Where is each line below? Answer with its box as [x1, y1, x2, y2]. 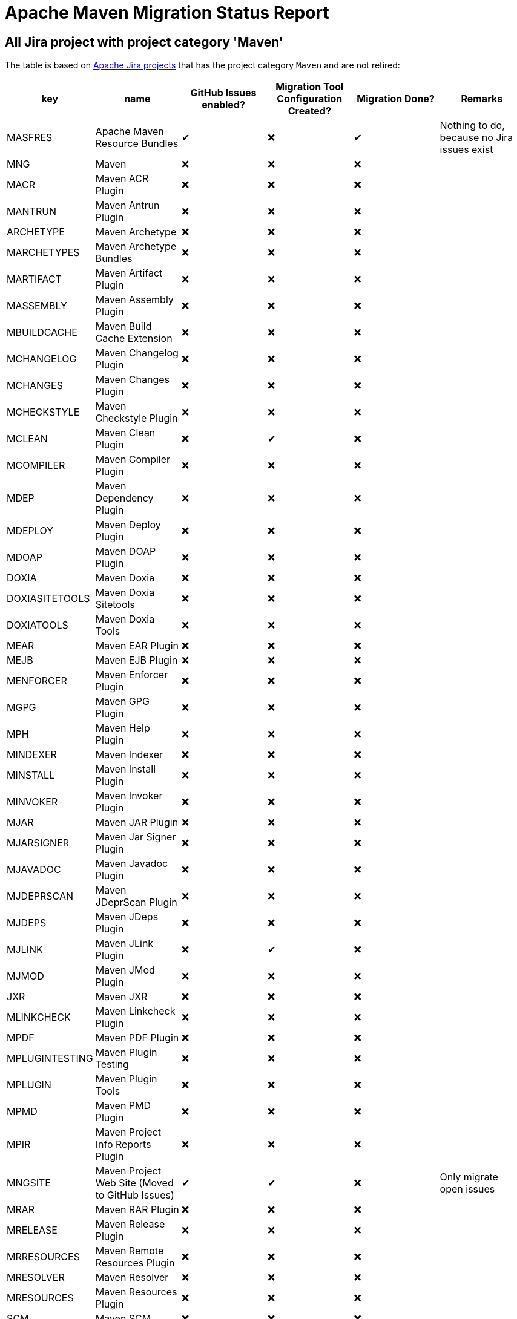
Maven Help [95, 722, 150, 735]
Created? [288, 105, 331, 117]
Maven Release [95, 1218, 165, 1231]
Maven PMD [95, 1099, 151, 1112]
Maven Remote [95, 1245, 164, 1257]
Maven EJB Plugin [95, 654, 178, 667]
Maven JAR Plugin [95, 816, 179, 829]
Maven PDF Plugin [95, 1032, 179, 1044]
